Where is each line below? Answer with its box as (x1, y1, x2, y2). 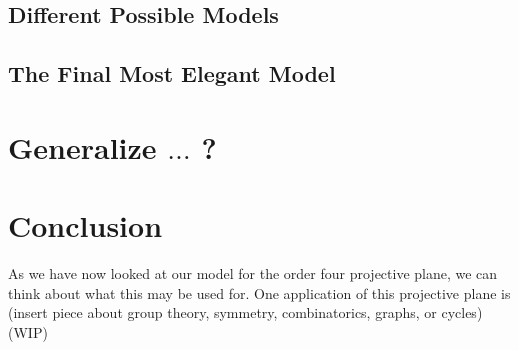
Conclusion (8, 205, 163, 246)
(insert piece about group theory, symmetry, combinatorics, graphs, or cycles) (8, 302, 483, 323)
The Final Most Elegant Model (8, 58, 336, 89)
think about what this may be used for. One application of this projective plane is (8, 282, 511, 303)
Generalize (8, 126, 157, 167)
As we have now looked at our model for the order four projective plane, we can (8, 263, 498, 284)
